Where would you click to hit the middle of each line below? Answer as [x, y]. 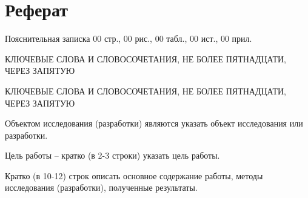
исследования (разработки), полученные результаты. [101, 187]
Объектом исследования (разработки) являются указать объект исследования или [154, 123]
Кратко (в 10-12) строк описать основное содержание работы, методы [134, 175]
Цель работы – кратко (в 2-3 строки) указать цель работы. [112, 155]
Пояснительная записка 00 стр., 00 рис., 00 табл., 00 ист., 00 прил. [129, 38]
